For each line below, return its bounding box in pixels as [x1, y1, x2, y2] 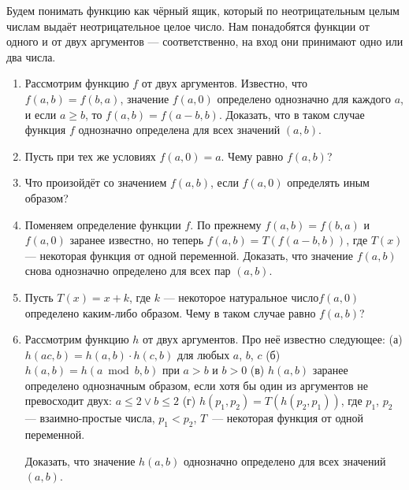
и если [24, 106, 57, 122]
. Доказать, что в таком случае [218, 106, 365, 122]
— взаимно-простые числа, [24, 410, 155, 426]
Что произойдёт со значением [24, 174, 167, 191]
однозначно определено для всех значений [183, 452, 386, 469]
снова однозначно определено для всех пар [24, 262, 231, 279]
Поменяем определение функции [24, 216, 181, 232]
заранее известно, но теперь [69, 232, 204, 248]
